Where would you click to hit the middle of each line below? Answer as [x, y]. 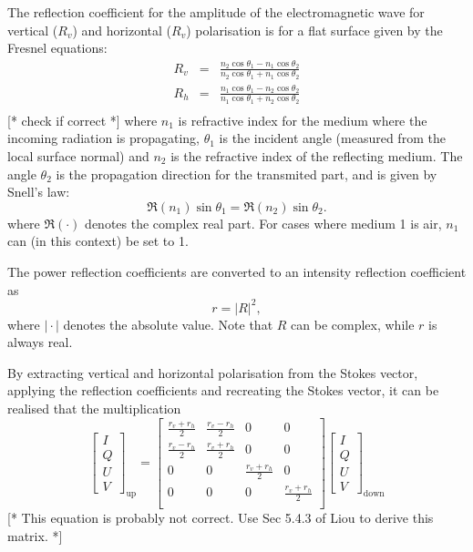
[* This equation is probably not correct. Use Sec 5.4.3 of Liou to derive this [221, 517]
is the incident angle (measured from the [332, 138]
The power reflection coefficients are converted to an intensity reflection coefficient [237, 271]
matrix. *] [35, 535]
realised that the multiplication [94, 408]
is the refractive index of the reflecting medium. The [317, 155]
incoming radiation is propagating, [103, 138]
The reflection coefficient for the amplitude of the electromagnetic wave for [216, 12]
